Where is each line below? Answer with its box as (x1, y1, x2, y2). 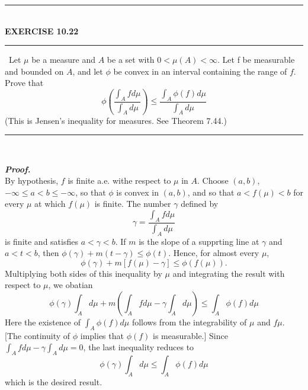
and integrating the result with (172, 267, 285, 279)
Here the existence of (5, 315, 81, 328)
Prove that (5, 76, 44, 89)
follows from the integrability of (131, 315, 247, 328)
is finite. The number (94, 197, 171, 210)
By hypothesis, (5, 174, 59, 187)
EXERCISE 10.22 (5, 24, 79, 37)
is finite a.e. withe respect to (68, 174, 171, 187)
